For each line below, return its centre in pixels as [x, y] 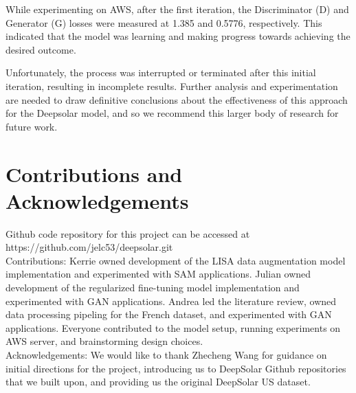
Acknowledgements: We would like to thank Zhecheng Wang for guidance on [166, 355]
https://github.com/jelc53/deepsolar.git [89, 247]
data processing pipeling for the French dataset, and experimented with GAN [169, 314]
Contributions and [94, 173]
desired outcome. [41, 49]
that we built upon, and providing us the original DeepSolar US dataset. [158, 382]
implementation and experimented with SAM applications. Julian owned [158, 274]
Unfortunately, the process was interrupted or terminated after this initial [161, 72]
